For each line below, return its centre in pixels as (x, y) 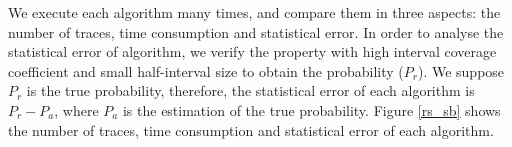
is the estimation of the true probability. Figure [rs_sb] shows (311, 109)
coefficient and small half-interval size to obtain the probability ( (206, 70)
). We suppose (461, 70)
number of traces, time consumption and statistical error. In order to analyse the (256, 31)
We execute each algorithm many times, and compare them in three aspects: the (254, 12)
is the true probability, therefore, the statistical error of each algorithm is (250, 90)
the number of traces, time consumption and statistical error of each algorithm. (251, 129)
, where (76, 109)
